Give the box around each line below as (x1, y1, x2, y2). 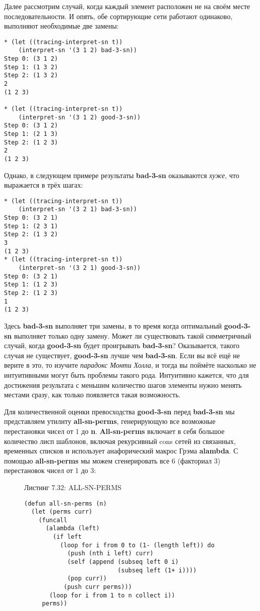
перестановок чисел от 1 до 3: (4, 465, 96, 476)
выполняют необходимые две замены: (4, 21, 119, 31)
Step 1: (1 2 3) (4, 281, 58, 288)
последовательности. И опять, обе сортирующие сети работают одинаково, (4, 11, 233, 21)
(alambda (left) (45, 525, 100, 532)
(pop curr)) (67, 575, 107, 582)
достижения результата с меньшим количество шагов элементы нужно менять (4, 379, 242, 390)
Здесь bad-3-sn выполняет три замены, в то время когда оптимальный (4, 321, 222, 331)
